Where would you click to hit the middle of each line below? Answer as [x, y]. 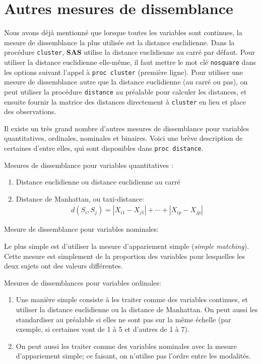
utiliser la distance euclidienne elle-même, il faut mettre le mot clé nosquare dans [130, 62]
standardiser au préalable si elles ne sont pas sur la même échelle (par [123, 319]
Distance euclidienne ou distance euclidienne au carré [98, 182]
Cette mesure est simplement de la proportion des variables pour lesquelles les [124, 256]
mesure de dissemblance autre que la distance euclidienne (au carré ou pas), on [126, 82]
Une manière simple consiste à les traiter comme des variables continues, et [132, 299]
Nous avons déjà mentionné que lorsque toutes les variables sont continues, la [123, 32]
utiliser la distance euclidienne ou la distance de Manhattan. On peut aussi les [137, 309]
